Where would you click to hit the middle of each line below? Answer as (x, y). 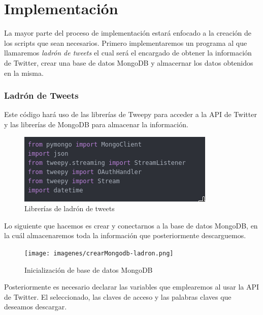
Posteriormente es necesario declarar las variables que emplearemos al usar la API (132, 287)
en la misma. (24, 73)
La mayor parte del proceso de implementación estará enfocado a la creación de (128, 33)
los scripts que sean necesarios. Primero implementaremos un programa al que (126, 42)
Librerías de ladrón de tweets (70, 208)
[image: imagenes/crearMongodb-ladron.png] (99, 253)
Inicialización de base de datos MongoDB (89, 269)
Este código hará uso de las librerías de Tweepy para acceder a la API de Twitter (130, 114)
